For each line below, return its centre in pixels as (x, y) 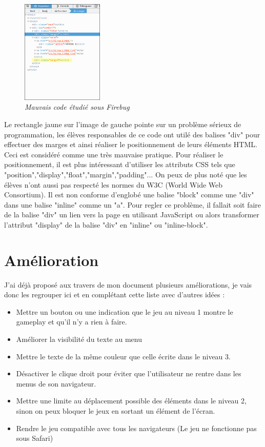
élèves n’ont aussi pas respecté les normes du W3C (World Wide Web (114, 184)
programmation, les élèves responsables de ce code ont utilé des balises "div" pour (132, 134)
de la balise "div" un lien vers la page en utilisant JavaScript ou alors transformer (132, 215)
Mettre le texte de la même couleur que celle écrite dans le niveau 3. (123, 356)
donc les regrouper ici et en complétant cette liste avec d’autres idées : (115, 294)
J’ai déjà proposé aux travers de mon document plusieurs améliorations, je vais (128, 284)
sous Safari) (35, 438)
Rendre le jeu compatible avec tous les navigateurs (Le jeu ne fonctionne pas (136, 428)
